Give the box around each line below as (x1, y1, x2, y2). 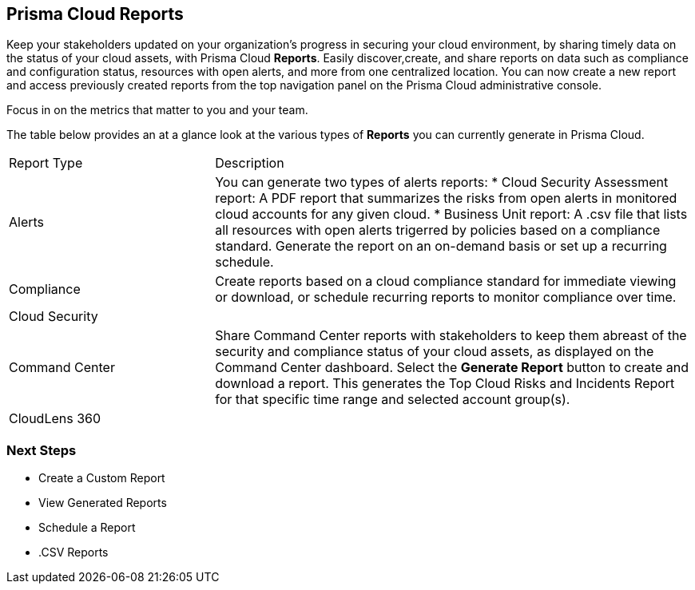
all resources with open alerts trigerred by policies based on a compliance (215, 222, 661, 239)
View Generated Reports (38, 496, 167, 510)
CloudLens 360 (9, 410, 101, 427)
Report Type (9, 155, 83, 172)
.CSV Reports (38, 545, 109, 560)
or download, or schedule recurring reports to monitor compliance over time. (215, 289, 677, 306)
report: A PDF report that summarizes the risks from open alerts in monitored (215, 190, 677, 207)
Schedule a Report (38, 521, 136, 535)
